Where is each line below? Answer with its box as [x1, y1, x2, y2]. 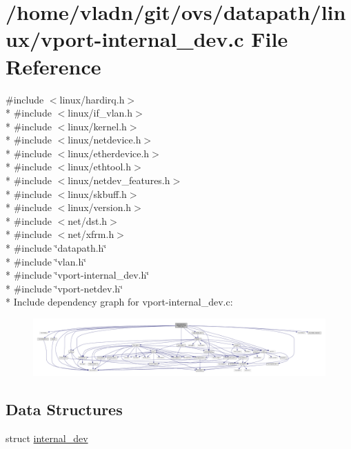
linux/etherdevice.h [68, 146, 150, 160]
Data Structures [6, 398, 123, 419]
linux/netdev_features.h [68, 173, 170, 188]
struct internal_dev [6, 430, 88, 445]
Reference [6, 52, 101, 80]
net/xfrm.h [68, 227, 114, 241]
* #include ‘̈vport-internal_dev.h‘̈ [6, 268, 150, 282]
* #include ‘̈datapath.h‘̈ [6, 241, 107, 255]
